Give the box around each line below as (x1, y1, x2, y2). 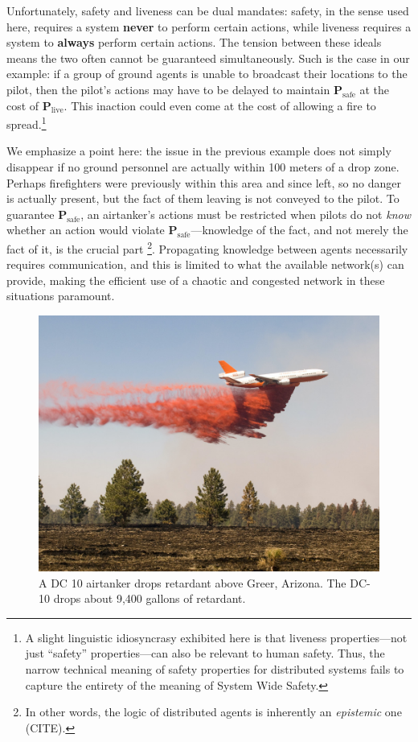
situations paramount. (6, 287, 115, 304)
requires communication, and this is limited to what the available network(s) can (6, 256, 404, 273)
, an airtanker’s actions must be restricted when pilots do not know (80, 205, 411, 222)
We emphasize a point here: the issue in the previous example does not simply (6, 142, 391, 159)
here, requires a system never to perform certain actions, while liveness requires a (6, 18, 412, 35)
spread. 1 (6, 113, 47, 132)
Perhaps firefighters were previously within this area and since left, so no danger (6, 174, 401, 191)
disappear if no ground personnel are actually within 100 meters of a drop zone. (6, 159, 400, 175)
